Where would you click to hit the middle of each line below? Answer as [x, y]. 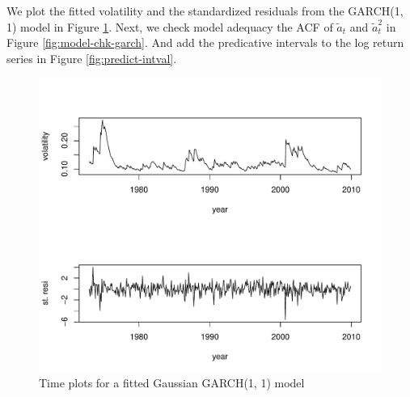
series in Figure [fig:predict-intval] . [92, 58]
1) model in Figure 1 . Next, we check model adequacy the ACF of [170, 26]
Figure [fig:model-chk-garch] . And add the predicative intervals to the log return [205, 42]
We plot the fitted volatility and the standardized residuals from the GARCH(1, [205, 11]
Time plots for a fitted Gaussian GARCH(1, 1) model [172, 383]
